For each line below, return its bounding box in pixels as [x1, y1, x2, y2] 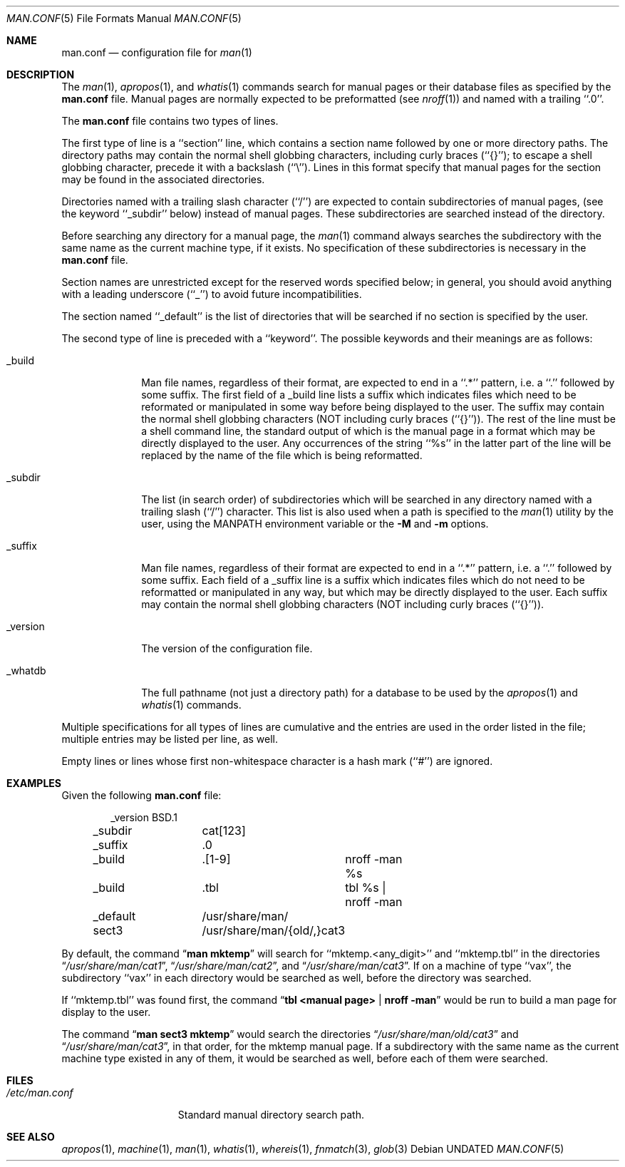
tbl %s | [345, 880, 386, 895]
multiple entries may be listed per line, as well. [61, 733, 279, 745]
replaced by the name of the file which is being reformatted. [141, 449, 423, 461]
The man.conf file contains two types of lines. [61, 115, 279, 127]
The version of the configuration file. [141, 642, 313, 654]
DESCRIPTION [6, 68, 75, 81]
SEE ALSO [6, 1131, 55, 1143]
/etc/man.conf [6, 1086, 73, 1099]
